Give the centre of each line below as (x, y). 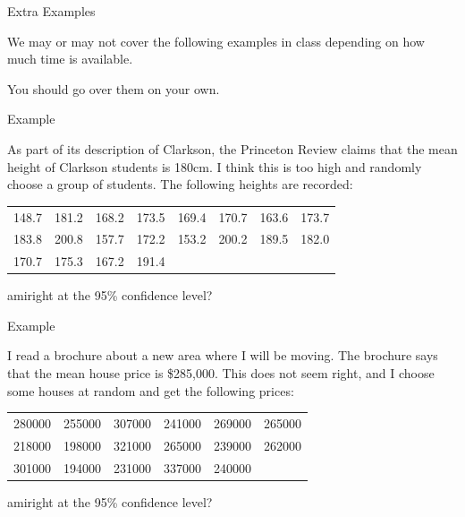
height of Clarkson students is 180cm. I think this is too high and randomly (215, 166)
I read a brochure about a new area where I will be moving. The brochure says (223, 355)
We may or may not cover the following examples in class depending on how (216, 41)
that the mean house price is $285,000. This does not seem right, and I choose (221, 373)
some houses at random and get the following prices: (151, 390)
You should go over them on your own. (114, 88)
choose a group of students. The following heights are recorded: (180, 184)
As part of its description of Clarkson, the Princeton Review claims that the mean (232, 148)
